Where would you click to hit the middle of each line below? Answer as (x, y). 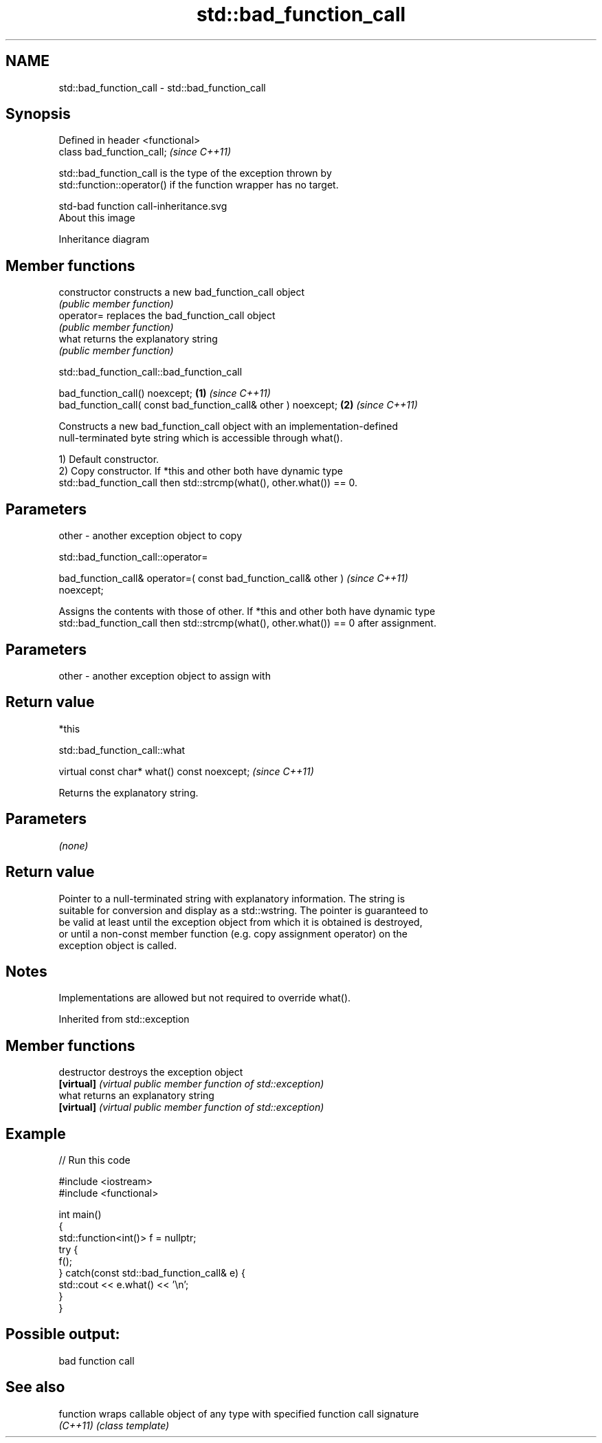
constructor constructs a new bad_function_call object (182, 292)
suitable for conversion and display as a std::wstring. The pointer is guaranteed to (244, 910)
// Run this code (94, 1160)
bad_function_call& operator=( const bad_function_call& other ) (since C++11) (233, 578)
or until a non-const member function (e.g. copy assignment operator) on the (233, 933)
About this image (97, 218)
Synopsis (38, 114)
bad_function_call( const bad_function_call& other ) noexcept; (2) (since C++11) (238, 405)
